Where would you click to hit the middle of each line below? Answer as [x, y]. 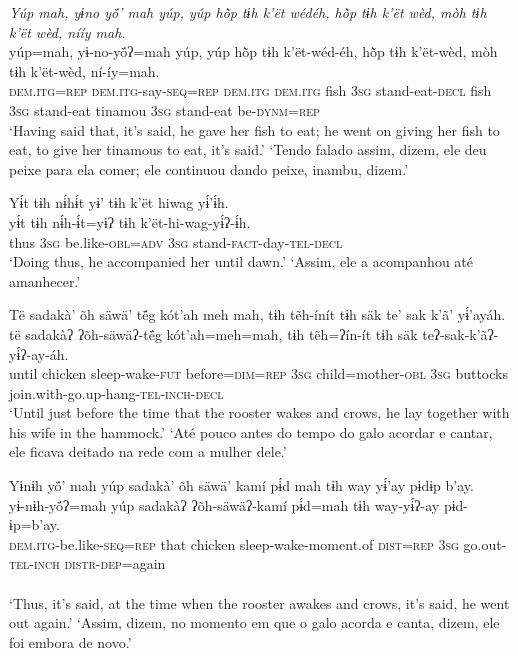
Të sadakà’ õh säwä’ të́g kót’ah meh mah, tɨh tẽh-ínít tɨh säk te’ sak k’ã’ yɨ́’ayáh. [257, 314]
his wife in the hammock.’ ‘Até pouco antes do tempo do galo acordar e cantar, [251, 431]
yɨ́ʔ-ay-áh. [39, 353]
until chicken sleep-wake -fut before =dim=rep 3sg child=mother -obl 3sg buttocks [258, 373]
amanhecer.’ [45, 280]
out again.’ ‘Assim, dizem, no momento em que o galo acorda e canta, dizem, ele [254, 622]
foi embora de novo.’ [70, 641]
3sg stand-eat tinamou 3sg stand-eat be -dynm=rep [164, 109]
